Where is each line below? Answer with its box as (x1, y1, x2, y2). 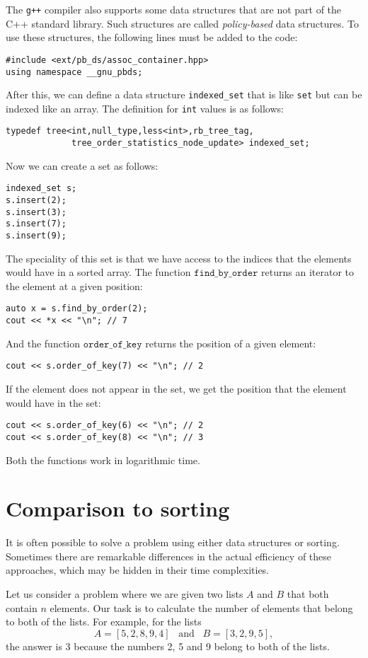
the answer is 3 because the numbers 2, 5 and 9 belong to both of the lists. (6, 638, 330, 653)
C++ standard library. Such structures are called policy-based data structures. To (6, 16, 359, 30)
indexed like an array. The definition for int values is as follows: (6, 100, 284, 115)
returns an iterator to (261, 265, 354, 279)
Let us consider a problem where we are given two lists (6, 587, 243, 601)
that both (287, 587, 329, 601)
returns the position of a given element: (145, 335, 316, 350)
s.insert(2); (6, 195, 67, 206)
